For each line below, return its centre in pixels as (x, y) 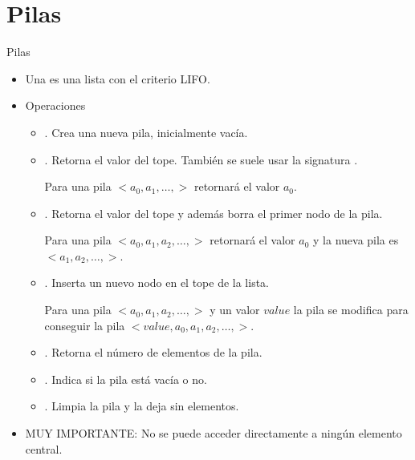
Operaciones (55, 105)
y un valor (235, 310)
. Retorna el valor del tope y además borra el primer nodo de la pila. (214, 213)
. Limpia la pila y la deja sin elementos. (142, 406)
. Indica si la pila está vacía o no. (126, 379)
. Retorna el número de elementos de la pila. (153, 352)
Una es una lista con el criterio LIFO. (118, 78)
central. (44, 448)
